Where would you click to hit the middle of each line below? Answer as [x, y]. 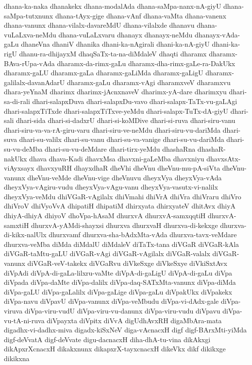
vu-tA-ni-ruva [24, 320]
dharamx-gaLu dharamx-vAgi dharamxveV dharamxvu [149, 82]
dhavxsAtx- [224, 158]
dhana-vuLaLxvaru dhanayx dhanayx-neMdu [126, 34]
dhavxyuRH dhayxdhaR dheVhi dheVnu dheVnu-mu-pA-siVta [128, 168]
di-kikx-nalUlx [25, 235]
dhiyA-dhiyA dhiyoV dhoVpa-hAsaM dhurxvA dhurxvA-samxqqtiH [105, 216]
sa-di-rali [17, 101]
